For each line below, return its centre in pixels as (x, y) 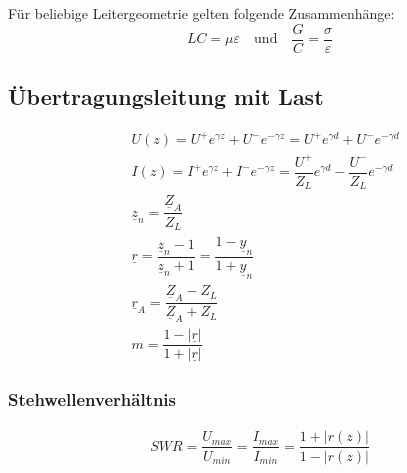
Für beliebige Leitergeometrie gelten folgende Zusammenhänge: (201, 13)
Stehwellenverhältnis (92, 399)
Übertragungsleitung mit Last (166, 96)
